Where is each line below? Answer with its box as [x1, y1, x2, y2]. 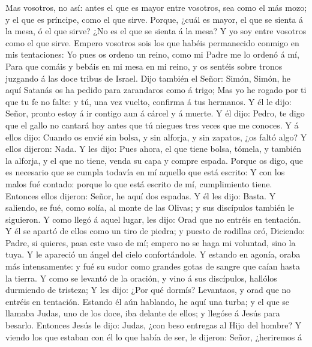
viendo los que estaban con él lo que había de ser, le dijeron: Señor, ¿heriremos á [5, 330, 302, 343]
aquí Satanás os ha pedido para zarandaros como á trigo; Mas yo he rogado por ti [5, 83, 307, 96]
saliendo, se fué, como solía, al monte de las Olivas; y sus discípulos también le [5, 201, 294, 214]
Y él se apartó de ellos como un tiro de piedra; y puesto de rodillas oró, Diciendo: [5, 225, 305, 237]
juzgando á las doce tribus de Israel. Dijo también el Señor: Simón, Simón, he [5, 71, 291, 84]
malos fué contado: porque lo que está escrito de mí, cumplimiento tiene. [5, 177, 272, 190]
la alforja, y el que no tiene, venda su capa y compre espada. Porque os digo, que [5, 154, 303, 166]
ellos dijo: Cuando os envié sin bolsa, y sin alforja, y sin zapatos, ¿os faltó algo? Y [5, 130, 307, 143]
